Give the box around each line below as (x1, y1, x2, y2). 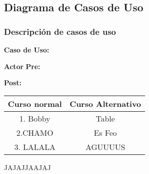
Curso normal (8, 98, 62, 109)
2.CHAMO (16, 126, 53, 138)
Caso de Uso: (4, 45, 50, 54)
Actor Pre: (4, 61, 40, 71)
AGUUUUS (85, 141, 125, 152)
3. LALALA (14, 141, 55, 152)
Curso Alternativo (70, 98, 141, 109)
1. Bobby (19, 112, 50, 124)
